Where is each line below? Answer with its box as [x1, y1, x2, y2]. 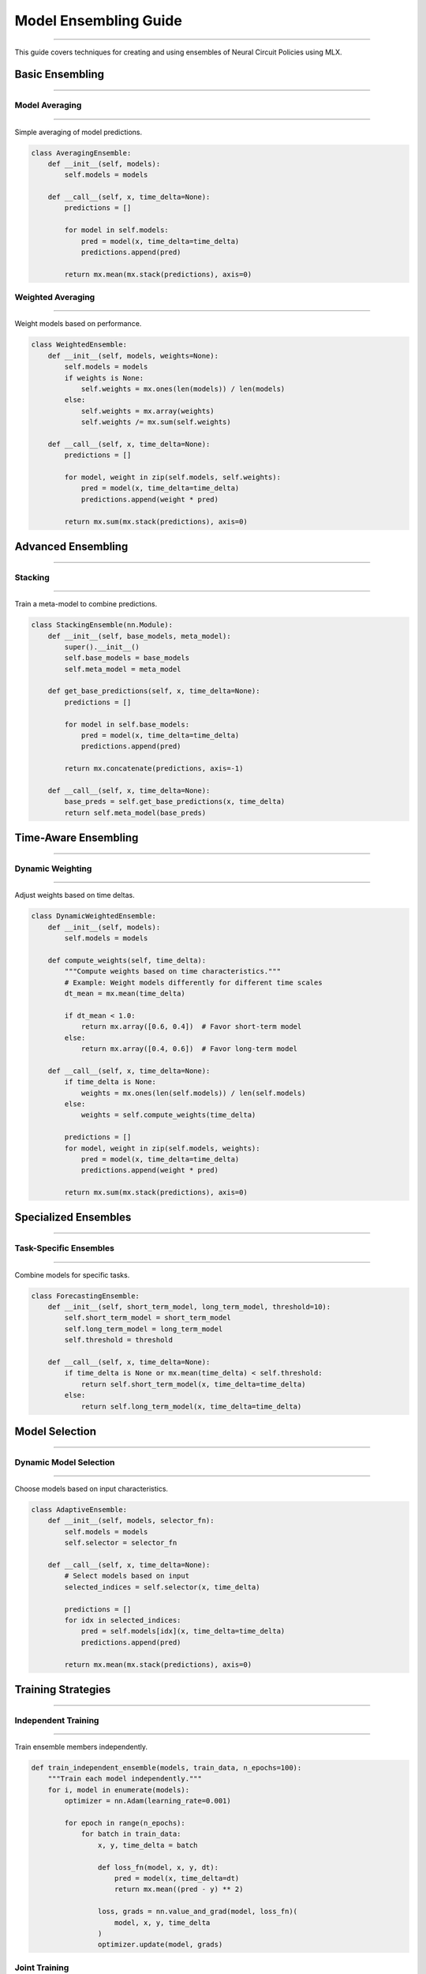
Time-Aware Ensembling [14, 831, 139, 845]
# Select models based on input [64, 1571, 189, 1581]
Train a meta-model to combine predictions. [14, 599, 158, 609]
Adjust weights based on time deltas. [14, 891, 136, 900]
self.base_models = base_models [64, 654, 189, 662]
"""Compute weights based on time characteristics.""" [64, 967, 282, 976]
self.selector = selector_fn [64, 1538, 177, 1548]
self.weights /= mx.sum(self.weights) [80, 418, 232, 426]
